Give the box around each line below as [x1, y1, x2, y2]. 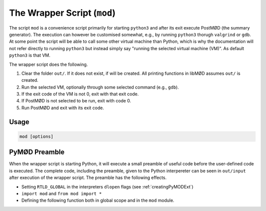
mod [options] [19, 133, 54, 139]
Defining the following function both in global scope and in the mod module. [21, 197, 174, 204]
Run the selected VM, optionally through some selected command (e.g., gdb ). [21, 84, 179, 90]
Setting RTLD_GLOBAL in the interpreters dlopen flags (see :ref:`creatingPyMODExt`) [21, 183, 194, 189]
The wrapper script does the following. [9, 61, 88, 67]
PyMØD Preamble [9, 148, 65, 156]
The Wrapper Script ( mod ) [9, 7, 116, 18]
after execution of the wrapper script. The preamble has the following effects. [9, 175, 167, 181]
